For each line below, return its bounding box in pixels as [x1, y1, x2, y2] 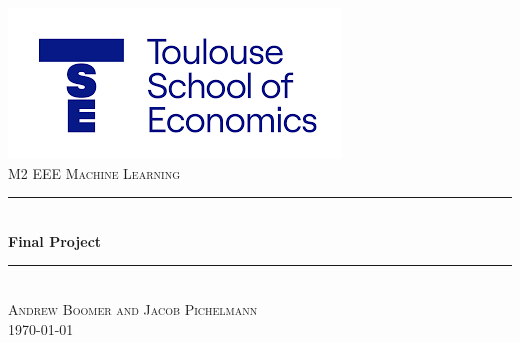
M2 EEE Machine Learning [8, 162, 181, 183]
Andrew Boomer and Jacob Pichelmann [8, 298, 258, 319]
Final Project [8, 230, 102, 251]
